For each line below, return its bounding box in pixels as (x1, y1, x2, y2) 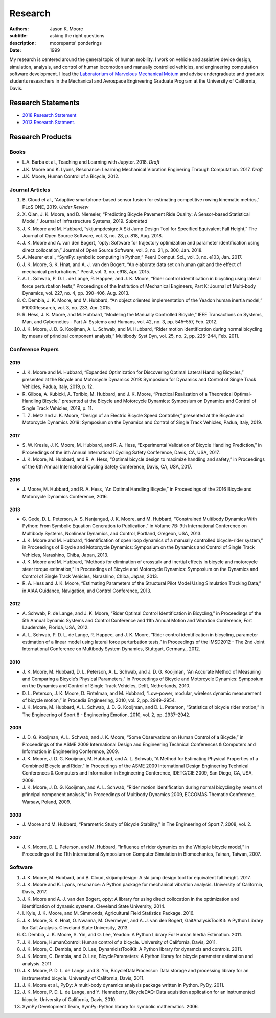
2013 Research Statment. (22, 119, 75, 125)
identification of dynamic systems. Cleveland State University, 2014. (22, 903, 166, 909)
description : (9, 40, 36, 46)
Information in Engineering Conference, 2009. (22, 748, 119, 755)
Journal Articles (9, 186, 51, 193)
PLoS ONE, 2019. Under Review (22, 204, 89, 210)
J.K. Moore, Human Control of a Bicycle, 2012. (22, 173, 120, 179)
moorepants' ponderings (50, 40, 102, 46)
